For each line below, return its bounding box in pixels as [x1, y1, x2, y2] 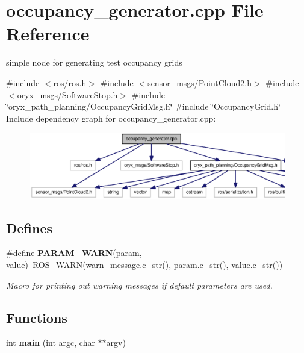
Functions [6, 308, 67, 326]
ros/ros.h [53, 76, 87, 89]
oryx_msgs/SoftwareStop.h [17, 88, 118, 101]
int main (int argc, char [6, 336, 95, 349]
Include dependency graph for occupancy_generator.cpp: [6, 111, 216, 124]
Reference [6, 21, 90, 46]
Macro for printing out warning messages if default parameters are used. [6, 278, 273, 291]
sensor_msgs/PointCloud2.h [147, 76, 252, 89]
